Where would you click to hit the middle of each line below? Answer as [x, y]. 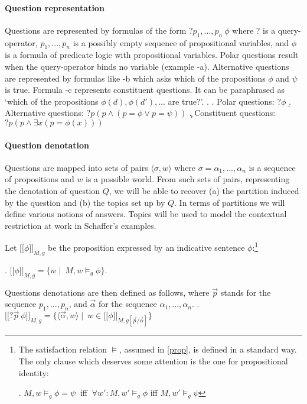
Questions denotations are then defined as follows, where [107, 292]
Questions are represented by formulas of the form [96, 30]
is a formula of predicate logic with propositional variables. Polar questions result [152, 55]
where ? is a [254, 30]
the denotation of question [53, 190]
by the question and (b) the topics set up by [85, 202]
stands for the [246, 292]
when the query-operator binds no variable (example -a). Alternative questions [147, 66]
